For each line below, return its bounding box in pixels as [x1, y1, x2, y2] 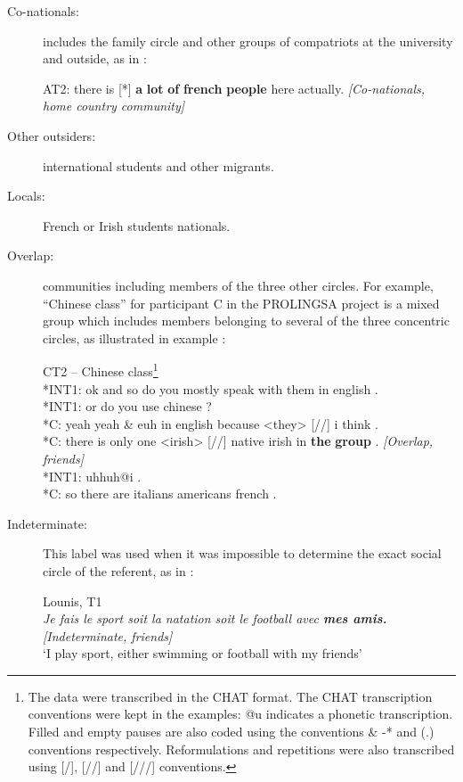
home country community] [43, 96, 185, 115]
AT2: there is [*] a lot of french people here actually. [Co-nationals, [43, 78, 426, 97]
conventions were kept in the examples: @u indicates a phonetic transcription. [28, 704, 453, 723]
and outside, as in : [43, 49, 147, 68]
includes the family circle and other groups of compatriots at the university [43, 31, 453, 50]
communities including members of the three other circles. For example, [43, 276, 434, 294]
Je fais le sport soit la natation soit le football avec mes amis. [43, 609, 387, 628]
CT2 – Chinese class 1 [43, 359, 158, 380]
